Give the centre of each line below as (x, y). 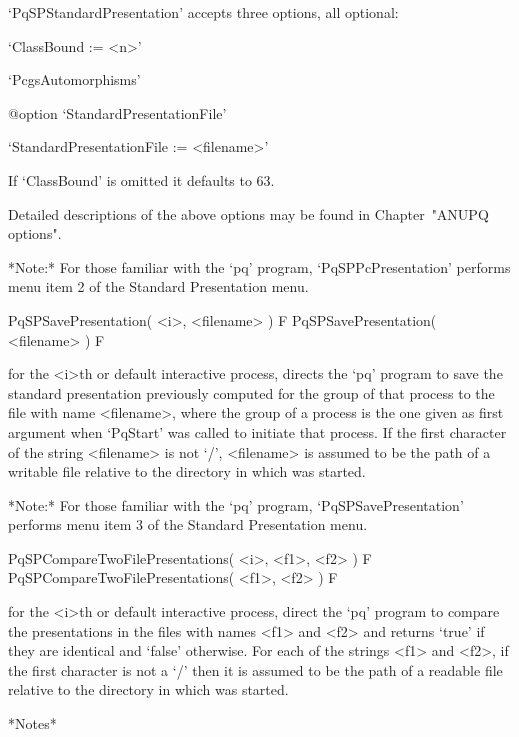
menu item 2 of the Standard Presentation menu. (158, 286)
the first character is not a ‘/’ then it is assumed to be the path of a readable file (255, 669)
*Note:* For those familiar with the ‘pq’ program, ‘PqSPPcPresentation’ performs (259, 266)
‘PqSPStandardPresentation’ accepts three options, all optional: (203, 12)
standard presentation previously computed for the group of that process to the (251, 392)
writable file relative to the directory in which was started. (187, 471)
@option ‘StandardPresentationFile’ (117, 112)
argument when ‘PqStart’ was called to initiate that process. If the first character (257, 431)
